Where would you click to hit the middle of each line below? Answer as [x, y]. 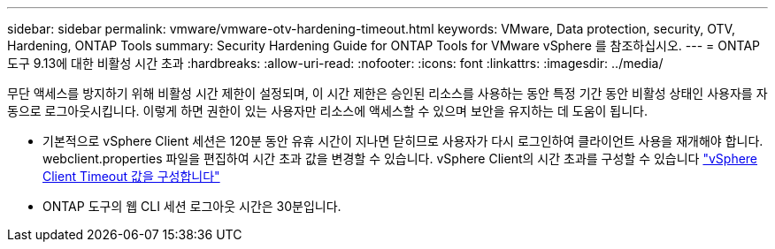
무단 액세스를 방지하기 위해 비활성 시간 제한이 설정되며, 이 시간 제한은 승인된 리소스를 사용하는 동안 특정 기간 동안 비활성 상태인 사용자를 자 [387, 93]
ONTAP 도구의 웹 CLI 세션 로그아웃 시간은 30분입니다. [192, 206]
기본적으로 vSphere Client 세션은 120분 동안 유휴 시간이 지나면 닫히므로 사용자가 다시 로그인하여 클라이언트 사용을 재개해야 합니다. [403, 141]
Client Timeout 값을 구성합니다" [131, 176]
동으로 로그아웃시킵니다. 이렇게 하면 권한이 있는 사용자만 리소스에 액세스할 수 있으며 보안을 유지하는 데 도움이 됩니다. [328, 111]
